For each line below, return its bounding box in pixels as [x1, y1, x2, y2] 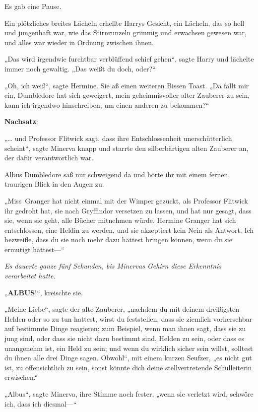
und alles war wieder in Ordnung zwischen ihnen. [4, 37, 154, 47]
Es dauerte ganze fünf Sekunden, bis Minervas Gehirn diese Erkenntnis [4, 261, 222, 271]
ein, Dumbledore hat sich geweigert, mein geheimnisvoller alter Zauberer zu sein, [4, 90, 250, 100]
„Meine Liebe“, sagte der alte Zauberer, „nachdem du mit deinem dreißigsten [4, 304, 239, 314]
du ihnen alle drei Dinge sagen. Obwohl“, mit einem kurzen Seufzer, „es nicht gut [4, 352, 252, 363]
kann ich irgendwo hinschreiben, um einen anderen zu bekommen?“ [4, 99, 209, 110]
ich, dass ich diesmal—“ [4, 398, 77, 409]
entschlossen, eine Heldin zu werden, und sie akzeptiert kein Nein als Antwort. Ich [4, 224, 254, 235]
